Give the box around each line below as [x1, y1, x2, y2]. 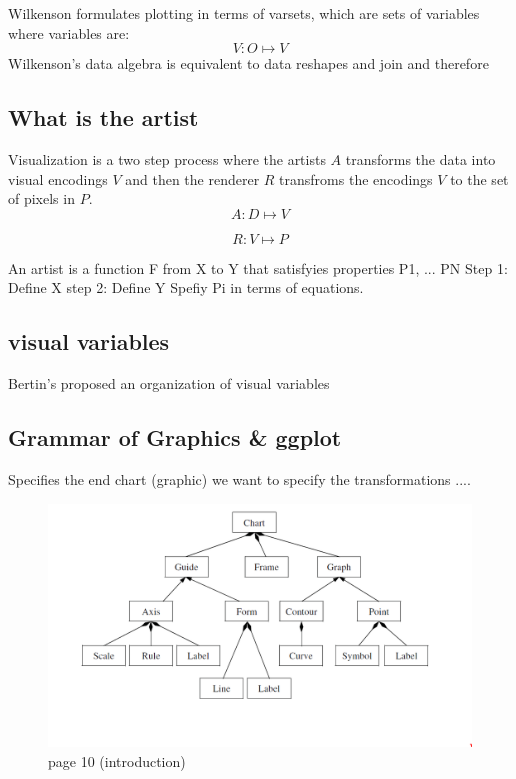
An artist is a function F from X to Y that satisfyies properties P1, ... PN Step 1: [8, 257, 508, 278]
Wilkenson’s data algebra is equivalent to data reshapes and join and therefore [8, 53, 489, 74]
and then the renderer [125, 168, 260, 189]
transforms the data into [345, 148, 496, 169]
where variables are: [8, 22, 130, 43]
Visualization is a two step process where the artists [8, 148, 326, 169]
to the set [450, 168, 509, 189]
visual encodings [8, 168, 108, 189]
